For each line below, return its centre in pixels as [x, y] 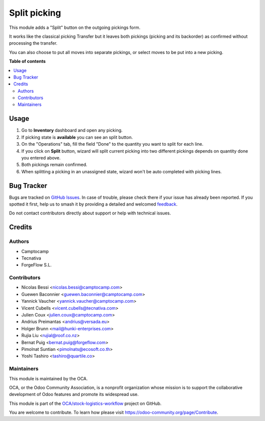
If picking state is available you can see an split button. [77, 137]
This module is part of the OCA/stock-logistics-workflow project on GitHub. [85, 403]
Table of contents [27, 61]
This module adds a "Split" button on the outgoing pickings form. [75, 27]
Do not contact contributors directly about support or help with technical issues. [90, 213]
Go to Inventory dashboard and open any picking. [72, 131]
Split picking [35, 13]
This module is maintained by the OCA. [48, 378]
